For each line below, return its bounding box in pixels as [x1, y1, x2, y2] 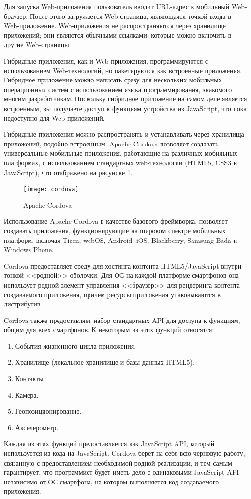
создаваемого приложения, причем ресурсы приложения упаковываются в [4, 289, 221, 299]
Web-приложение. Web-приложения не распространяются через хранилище [4, 20, 226, 31]
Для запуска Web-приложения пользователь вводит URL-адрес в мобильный [4, 1, 230, 11]
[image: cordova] [23, 186, 79, 193]
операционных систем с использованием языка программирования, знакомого [4, 84, 232, 94]
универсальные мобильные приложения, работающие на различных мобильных [4, 148, 237, 158]
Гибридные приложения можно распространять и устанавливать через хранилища [4, 129, 244, 139]
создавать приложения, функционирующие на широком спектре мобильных [4, 225, 226, 235]
